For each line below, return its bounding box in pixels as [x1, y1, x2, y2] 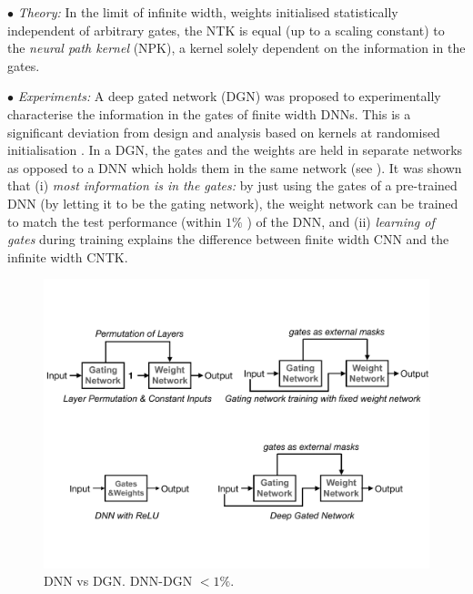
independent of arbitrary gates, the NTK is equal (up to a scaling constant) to [7, 20, 445, 39]
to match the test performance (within [7, 211, 222, 230]
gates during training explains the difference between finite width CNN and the [7, 230, 449, 249]
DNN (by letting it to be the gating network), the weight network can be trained [7, 193, 458, 212]
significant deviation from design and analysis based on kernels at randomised [7, 122, 440, 141]
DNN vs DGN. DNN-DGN [44, 571, 193, 590]
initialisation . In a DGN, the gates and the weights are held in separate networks [7, 140, 463, 159]
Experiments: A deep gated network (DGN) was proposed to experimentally [17, 87, 441, 106]
